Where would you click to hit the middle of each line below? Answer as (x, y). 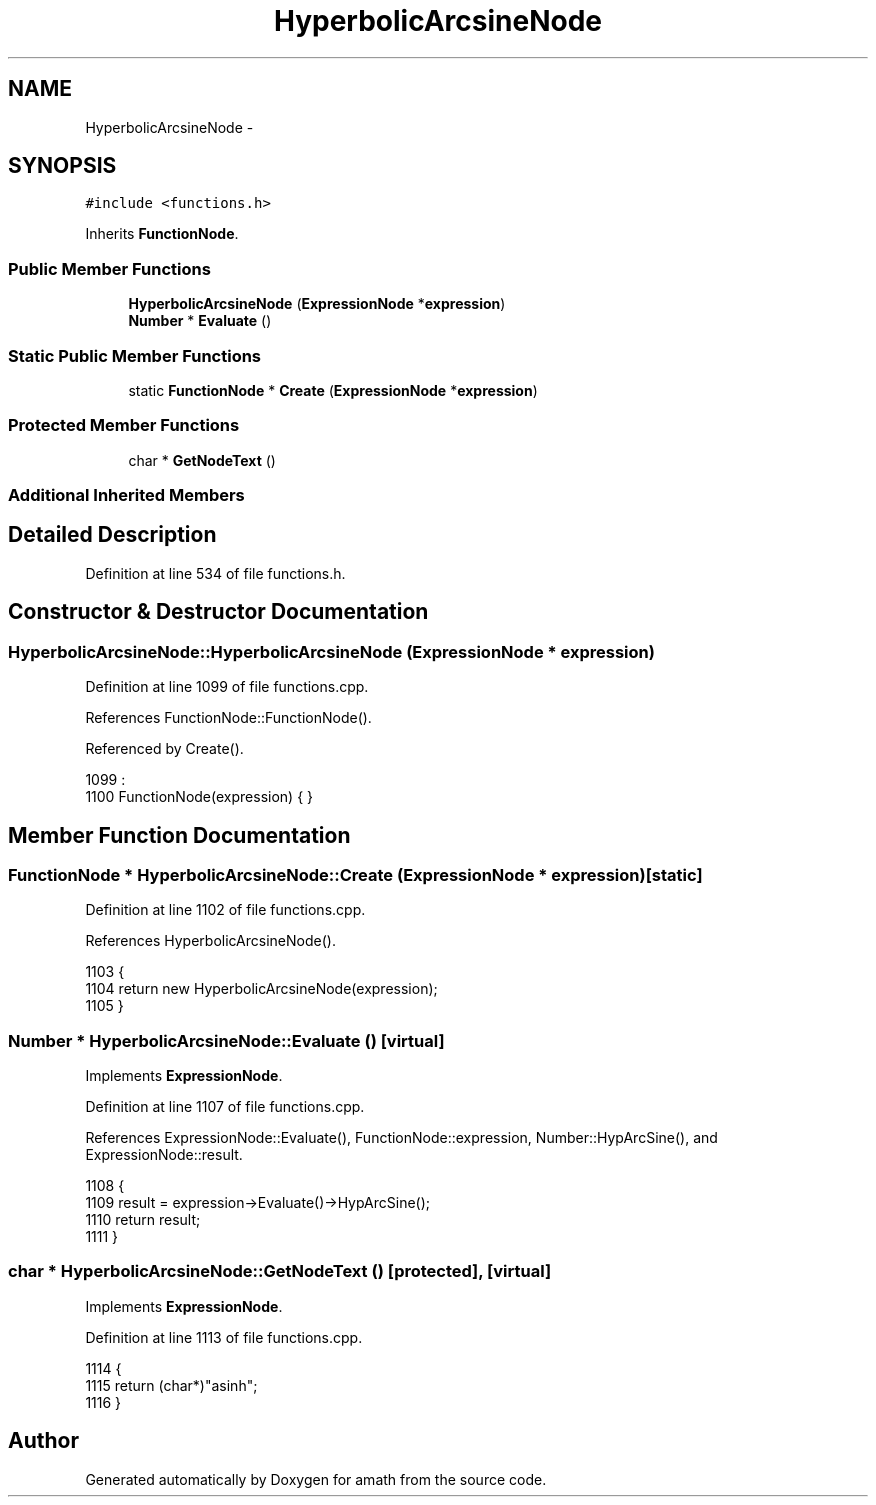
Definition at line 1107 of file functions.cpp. (225, 1107)
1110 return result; (143, 1220)
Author (43, 1441)
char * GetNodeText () (202, 460)
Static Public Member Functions (135, 355)
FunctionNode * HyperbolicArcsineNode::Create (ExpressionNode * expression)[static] (355, 874)
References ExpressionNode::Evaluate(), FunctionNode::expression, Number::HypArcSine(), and (401, 1138)
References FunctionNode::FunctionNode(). (228, 718)
